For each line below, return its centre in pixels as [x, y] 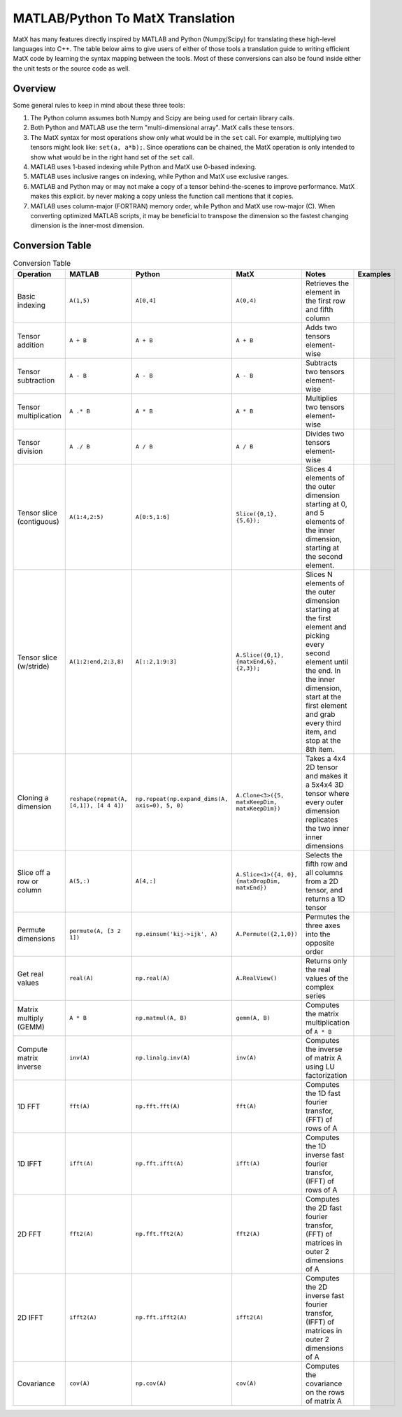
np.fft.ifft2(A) [161, 1317]
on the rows [325, 1392]
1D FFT [29, 1106]
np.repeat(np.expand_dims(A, [182, 798]
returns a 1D [325, 899]
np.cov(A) [151, 1384]
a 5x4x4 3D [324, 785]
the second [324, 556]
